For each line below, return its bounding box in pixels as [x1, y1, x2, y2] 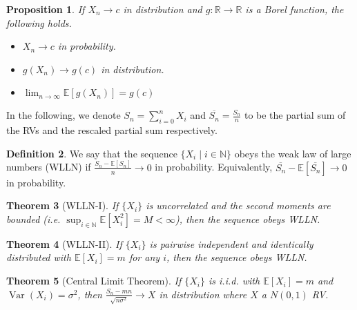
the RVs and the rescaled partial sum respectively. [6, 123, 218, 137]
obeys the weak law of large [234, 146, 351, 160]
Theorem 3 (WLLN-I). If [6, 198, 119, 213]
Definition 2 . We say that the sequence [6, 146, 177, 160]
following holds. [6, 15, 72, 30]
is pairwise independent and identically [149, 236, 313, 251]
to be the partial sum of [244, 108, 346, 122]
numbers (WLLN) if [6, 159, 91, 174]
